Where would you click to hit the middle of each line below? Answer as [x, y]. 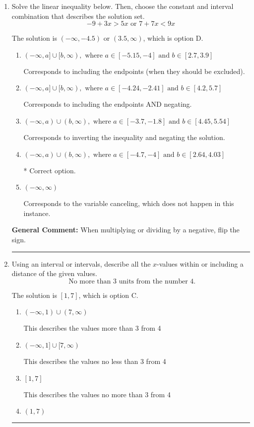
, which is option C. [108, 295]
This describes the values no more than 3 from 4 [97, 394]
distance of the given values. [54, 273]
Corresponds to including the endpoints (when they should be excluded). [134, 71]
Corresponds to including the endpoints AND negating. [108, 104]
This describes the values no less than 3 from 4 [95, 361]
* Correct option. [50, 170]
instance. [37, 213]
